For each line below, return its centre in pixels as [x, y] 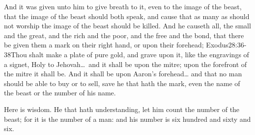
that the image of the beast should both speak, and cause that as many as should [127, 16]
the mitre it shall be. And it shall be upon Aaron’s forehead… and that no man [123, 74]
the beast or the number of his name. [60, 93]
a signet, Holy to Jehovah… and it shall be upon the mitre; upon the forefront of [126, 64]
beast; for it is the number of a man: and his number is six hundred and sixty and [127, 119]
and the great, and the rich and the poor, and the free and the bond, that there [124, 35]
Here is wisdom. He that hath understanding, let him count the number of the [122, 109]
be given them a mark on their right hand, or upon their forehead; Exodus [116, 45]
